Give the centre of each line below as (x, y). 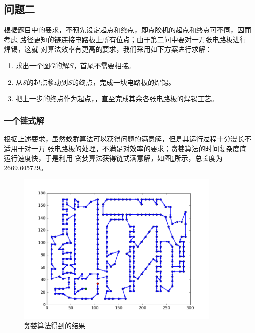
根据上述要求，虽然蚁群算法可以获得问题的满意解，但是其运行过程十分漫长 (124, 138)
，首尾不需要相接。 (104, 65)
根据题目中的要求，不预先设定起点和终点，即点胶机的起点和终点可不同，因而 (127, 30)
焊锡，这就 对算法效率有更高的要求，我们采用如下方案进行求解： (108, 49)
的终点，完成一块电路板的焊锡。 (123, 82)
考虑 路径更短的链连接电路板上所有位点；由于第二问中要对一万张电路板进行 (125, 39)
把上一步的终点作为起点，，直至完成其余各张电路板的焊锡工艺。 (117, 98)
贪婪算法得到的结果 (54, 325)
